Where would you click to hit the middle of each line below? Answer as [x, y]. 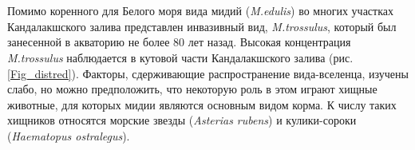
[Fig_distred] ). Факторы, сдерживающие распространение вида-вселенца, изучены [208, 73]
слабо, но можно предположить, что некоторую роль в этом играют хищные [192, 89]
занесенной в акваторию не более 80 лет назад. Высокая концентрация [179, 42]
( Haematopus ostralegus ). [69, 135]
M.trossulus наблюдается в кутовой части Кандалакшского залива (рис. [180, 57]
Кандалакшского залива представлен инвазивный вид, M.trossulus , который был [202, 26]
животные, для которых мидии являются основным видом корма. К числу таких [202, 104]
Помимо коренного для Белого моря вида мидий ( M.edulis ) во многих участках [201, 11]
